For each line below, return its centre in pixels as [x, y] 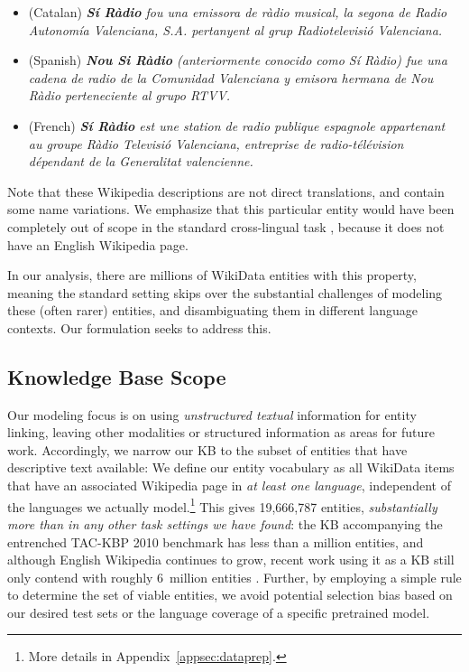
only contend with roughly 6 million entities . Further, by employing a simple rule [234, 577]
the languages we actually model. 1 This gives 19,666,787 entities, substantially [222, 505]
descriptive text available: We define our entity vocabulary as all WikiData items [231, 467]
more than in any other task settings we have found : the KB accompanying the [225, 523]
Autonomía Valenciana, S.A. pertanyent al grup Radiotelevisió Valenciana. [235, 29]
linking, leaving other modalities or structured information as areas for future [221, 432]
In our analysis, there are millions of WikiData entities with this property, [212, 275]
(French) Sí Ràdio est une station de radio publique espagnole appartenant [237, 125]
